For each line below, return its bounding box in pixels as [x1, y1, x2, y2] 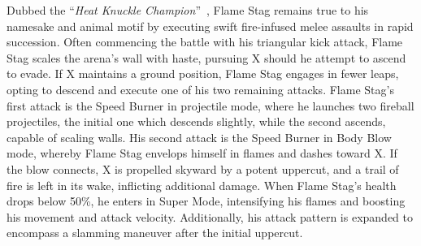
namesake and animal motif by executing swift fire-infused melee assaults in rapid [7, 17, 414, 34]
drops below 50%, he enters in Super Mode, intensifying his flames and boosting [7, 192, 406, 209]
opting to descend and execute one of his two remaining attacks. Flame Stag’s [7, 80, 394, 97]
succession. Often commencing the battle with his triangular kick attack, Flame [7, 33, 403, 50]
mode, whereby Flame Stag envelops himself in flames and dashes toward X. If [7, 145, 397, 162]
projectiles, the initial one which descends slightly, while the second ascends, [7, 113, 386, 130]
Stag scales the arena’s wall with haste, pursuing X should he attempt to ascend [7, 49, 406, 66]
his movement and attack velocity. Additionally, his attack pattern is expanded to [7, 208, 414, 225]
